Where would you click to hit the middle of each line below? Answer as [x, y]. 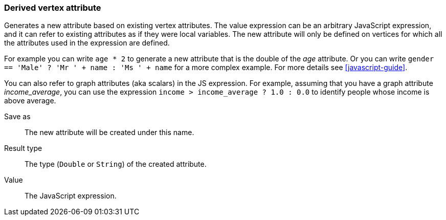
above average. [30, 101]
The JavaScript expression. [71, 196]
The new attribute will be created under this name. [109, 133]
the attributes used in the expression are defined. [87, 43]
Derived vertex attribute [53, 8]
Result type [23, 148]
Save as [17, 117]
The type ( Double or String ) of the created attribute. [116, 164]
